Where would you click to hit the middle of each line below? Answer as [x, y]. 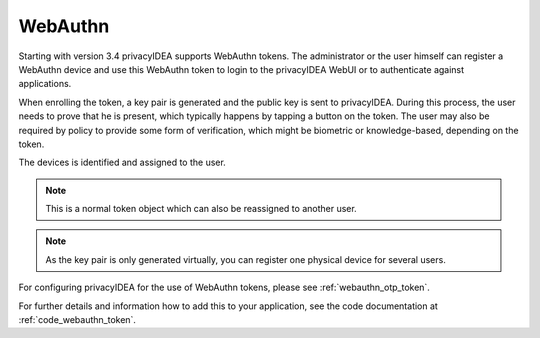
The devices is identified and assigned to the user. [122, 162]
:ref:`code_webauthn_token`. [77, 320]
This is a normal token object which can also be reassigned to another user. [201, 209]
